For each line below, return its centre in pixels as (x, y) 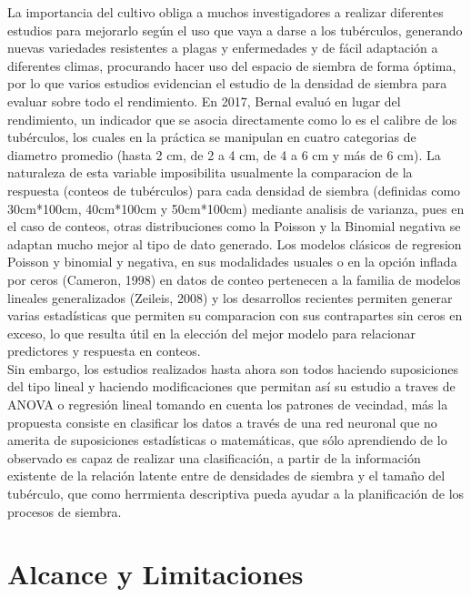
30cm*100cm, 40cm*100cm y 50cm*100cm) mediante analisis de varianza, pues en (236, 208)
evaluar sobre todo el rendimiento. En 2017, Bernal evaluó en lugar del (204, 101)
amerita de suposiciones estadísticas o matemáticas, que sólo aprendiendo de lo (227, 440)
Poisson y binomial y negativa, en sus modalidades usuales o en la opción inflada (232, 262)
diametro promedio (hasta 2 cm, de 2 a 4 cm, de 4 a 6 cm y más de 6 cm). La (224, 154)
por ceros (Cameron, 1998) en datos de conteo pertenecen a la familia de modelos (234, 279)
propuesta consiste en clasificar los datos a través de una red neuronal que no (222, 422)
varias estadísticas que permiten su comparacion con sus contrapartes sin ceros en (235, 315)
